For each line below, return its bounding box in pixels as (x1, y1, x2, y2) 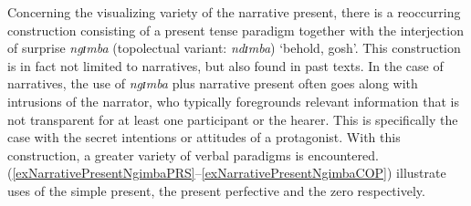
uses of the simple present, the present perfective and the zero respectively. (7, 180, 425, 200)
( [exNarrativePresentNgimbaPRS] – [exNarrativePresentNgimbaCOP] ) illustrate (7, 163, 446, 182)
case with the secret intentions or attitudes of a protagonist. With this (7, 128, 401, 147)
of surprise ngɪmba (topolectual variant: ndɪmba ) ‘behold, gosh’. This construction (7, 38, 461, 57)
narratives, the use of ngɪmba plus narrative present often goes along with (7, 74, 418, 93)
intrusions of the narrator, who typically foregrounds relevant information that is (7, 91, 459, 110)
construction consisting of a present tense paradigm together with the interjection (7, 20, 464, 39)
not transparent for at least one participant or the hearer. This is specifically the (7, 109, 458, 129)
